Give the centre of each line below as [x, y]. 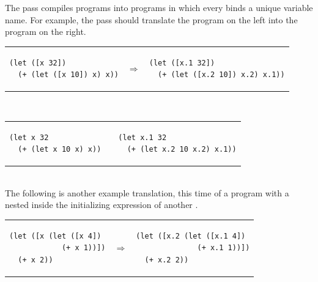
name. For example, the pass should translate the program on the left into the [151, 19]
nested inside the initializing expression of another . [102, 205]
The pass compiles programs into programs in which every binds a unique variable [159, 7]
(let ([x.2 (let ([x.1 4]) [191, 236]
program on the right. [46, 32]
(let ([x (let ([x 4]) [55, 236]
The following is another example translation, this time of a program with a [147, 192]
